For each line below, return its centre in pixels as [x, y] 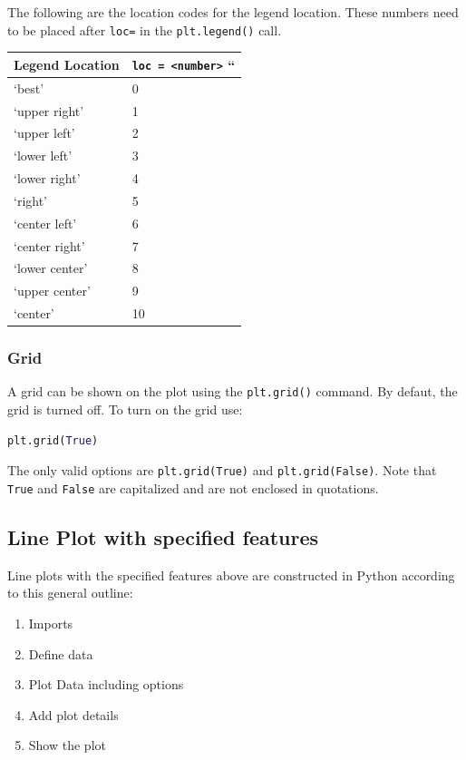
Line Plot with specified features [163, 536]
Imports [51, 623]
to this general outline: [70, 593]
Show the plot [67, 745]
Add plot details [73, 714]
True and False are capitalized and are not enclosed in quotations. [193, 487]
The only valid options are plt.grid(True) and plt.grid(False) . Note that [222, 470]
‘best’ [29, 88]
